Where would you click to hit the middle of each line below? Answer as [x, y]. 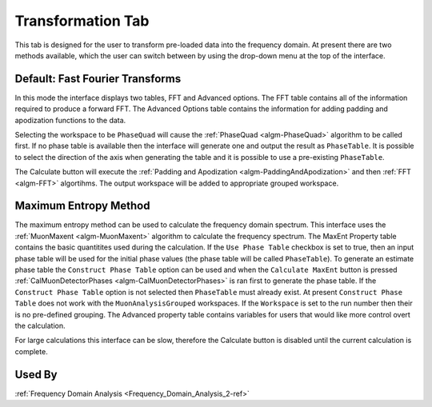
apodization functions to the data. [70, 120]
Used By [36, 375]
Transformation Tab [82, 21]
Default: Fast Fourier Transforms [98, 79]
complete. [31, 351]
